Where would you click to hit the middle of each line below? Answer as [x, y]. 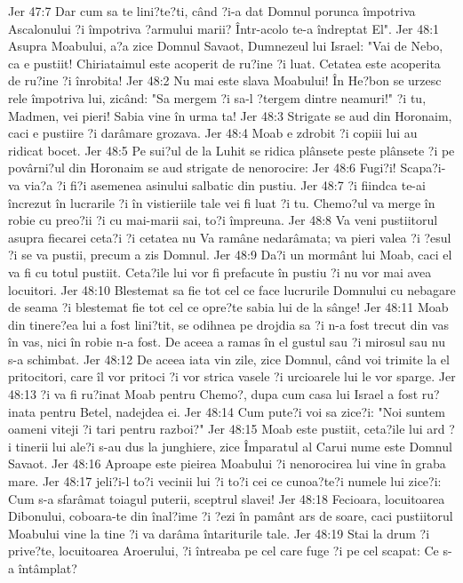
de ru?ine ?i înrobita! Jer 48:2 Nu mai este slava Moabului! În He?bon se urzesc [225, 80]
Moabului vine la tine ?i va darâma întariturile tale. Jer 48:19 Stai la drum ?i [219, 533]
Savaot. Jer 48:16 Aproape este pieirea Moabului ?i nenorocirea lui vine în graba [227, 463]
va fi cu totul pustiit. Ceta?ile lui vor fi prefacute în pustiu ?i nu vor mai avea [220, 272]
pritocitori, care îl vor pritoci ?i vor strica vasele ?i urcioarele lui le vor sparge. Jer [232, 376]
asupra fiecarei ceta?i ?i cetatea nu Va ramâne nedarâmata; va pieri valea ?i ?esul [230, 237]
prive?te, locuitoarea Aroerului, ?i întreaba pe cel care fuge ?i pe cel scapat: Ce [224, 551]
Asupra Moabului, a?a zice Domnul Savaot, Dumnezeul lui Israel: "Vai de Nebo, [226, 46]
